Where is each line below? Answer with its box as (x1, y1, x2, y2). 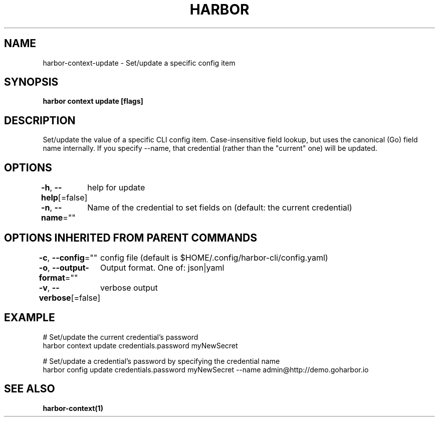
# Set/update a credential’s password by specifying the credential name (43, 356, 280, 365)
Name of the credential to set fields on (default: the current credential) (87, 202, 352, 213)
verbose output (100, 282, 158, 293)
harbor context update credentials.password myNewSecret (43, 341, 238, 350)
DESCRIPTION (4, 114, 76, 127)
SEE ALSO (4, 382, 55, 395)
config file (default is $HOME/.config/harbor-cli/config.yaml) (100, 252, 328, 263)
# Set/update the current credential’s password (43, 332, 198, 341)
